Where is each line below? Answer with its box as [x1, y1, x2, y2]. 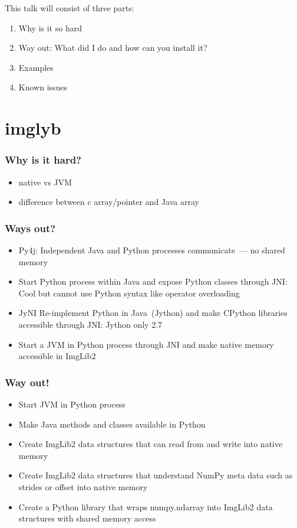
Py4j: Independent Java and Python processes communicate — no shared [18, 243, 285, 256]
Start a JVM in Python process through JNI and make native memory [18, 338, 274, 350]
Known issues [18, 81, 68, 93]
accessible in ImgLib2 [18, 350, 96, 362]
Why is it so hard [18, 21, 82, 34]
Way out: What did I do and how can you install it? [18, 41, 207, 54]
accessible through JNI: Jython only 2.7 [18, 318, 163, 330]
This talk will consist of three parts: [5, 2, 134, 14]
